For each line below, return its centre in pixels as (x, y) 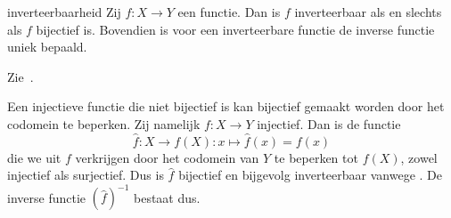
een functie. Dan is (229, 12)
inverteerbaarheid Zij (64, 12)
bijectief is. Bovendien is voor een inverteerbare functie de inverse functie (235, 29)
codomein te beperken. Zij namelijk (104, 123)
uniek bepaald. (47, 47)
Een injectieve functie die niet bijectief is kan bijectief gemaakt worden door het (226, 106)
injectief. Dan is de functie (329, 123)
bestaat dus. (167, 197)
